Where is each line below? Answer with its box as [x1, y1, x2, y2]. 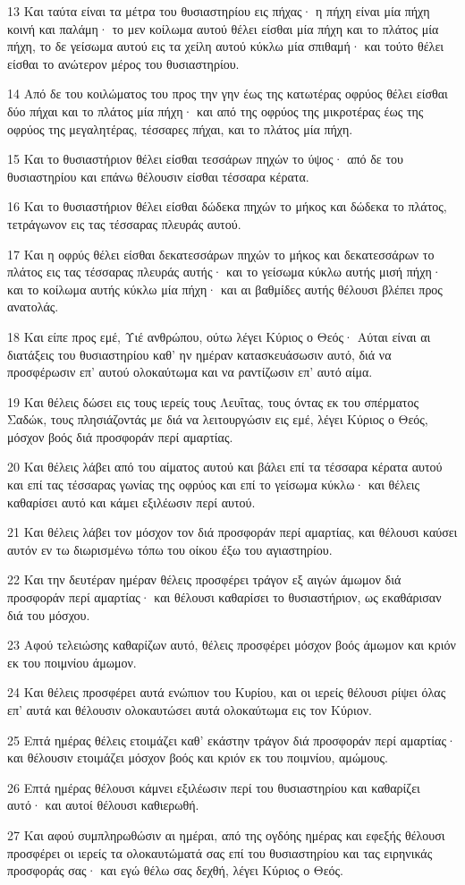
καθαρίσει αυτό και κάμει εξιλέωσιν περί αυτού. [7, 492, 256, 511]
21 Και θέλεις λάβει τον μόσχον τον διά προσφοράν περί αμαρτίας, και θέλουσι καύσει [7, 523, 458, 541]
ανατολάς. [7, 297, 59, 316]
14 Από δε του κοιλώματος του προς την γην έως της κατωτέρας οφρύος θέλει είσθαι [7, 84, 448, 103]
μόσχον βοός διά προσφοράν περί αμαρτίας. [7, 427, 233, 446]
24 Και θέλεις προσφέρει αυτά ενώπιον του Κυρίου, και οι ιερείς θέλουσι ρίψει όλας [7, 683, 446, 702]
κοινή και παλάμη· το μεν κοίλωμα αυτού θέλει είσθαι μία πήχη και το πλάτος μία [7, 19, 439, 38]
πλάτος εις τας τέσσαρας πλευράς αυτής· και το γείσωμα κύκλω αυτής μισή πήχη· [7, 262, 442, 281]
